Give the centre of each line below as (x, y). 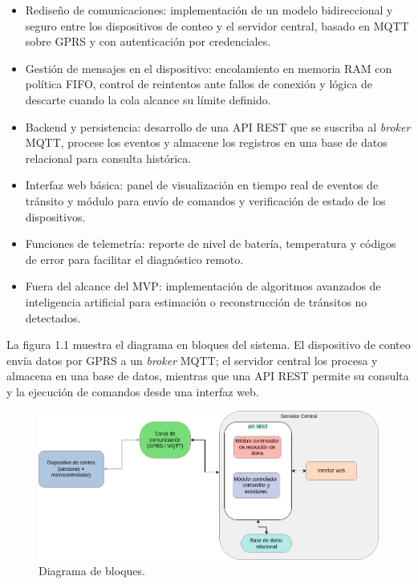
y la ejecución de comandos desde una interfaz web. (133, 391)
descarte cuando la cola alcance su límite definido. (148, 99)
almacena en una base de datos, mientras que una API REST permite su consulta (208, 376)
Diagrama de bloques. (92, 571)
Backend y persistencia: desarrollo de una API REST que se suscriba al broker (218, 126)
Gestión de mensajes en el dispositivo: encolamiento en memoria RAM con (209, 68)
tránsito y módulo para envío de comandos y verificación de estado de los (205, 200)
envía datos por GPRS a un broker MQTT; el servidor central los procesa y (192, 360)
